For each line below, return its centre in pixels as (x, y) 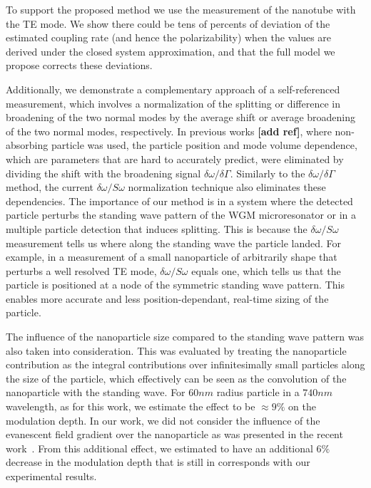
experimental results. (51, 476)
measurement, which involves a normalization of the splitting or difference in (173, 103)
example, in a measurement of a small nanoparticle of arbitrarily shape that (172, 257)
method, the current (50, 187)
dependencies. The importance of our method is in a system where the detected (179, 201)
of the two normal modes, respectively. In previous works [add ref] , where (169, 131)
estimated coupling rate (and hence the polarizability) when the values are (169, 37)
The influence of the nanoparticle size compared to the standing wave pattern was (185, 337)
